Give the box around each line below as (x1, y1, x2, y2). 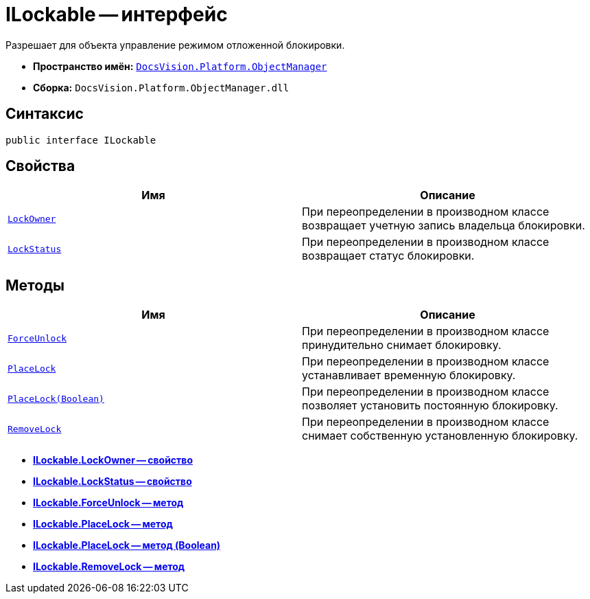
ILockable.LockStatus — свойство (33, 475, 192, 488)
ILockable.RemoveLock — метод (33, 561, 185, 573)
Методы (5, 276, 64, 294)
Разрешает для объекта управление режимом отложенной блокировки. (5, 38, 345, 51)
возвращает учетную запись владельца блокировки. (302, 218, 585, 233)
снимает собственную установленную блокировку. (302, 429, 578, 443)
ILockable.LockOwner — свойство (33, 454, 193, 466)
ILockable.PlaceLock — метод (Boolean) (33, 539, 221, 552)
